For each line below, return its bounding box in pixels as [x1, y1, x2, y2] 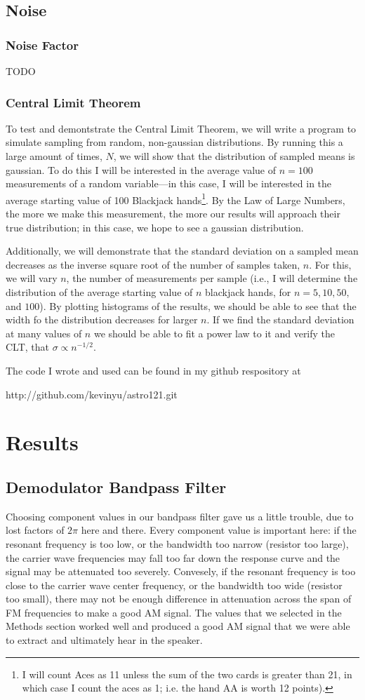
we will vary [6, 271, 58, 285]
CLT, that [6, 339, 50, 354]
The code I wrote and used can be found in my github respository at [6, 363, 301, 377]
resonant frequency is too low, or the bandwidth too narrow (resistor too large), [6, 536, 349, 551]
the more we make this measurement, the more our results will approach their [6, 206, 340, 221]
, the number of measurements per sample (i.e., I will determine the [66, 271, 358, 285]
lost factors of [6, 523, 65, 537]
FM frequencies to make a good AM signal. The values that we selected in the [6, 605, 342, 619]
